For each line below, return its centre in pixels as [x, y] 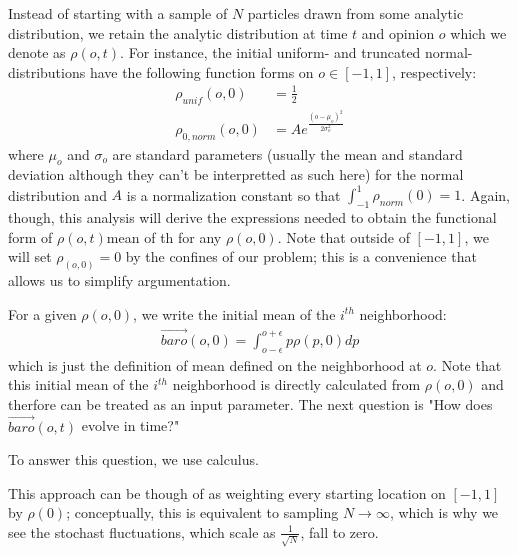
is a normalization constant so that [233, 194]
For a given [42, 313]
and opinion [398, 32]
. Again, [485, 194]
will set [30, 256]
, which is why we [444, 512]
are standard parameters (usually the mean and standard [287, 153]
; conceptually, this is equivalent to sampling [202, 512]
